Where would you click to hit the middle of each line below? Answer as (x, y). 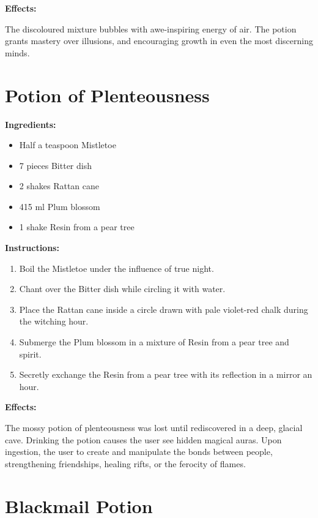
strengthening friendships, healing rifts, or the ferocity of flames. (125, 463)
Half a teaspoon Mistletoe (68, 145)
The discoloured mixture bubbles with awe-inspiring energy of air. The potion (151, 28)
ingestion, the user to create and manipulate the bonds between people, (139, 452)
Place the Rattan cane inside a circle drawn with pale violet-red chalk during (164, 309)
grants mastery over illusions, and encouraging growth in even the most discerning (159, 41)
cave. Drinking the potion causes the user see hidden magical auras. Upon (143, 439)
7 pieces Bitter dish (55, 165)
